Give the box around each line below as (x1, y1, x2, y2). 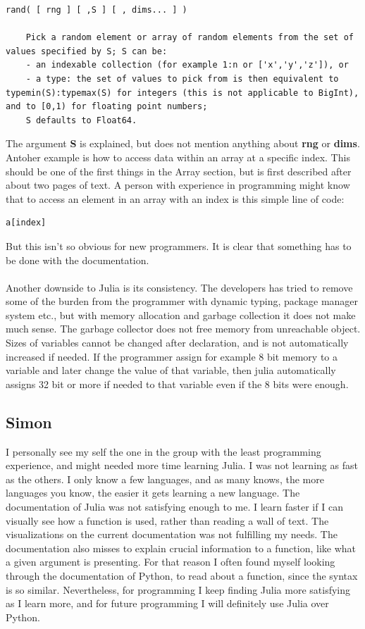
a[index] (6, 218, 47, 228)
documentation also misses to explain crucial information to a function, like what (6, 540, 357, 555)
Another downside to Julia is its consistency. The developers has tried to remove (6, 280, 353, 294)
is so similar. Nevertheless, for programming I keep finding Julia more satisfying (6, 582, 351, 597)
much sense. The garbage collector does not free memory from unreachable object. (6, 321, 361, 336)
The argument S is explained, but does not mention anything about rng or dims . (6, 136, 360, 151)
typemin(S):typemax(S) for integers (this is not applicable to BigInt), (6, 87, 359, 98)
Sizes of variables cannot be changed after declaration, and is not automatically (6, 335, 349, 350)
